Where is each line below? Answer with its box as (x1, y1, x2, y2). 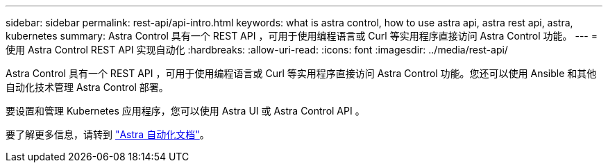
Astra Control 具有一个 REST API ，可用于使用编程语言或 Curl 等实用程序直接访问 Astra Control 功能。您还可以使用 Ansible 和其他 (6, 67, 597, 79)
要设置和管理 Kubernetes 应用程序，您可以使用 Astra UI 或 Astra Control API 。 (6, 105, 365, 117)
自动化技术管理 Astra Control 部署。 (6, 81, 169, 93)
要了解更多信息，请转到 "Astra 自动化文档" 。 (6, 128, 210, 140)
